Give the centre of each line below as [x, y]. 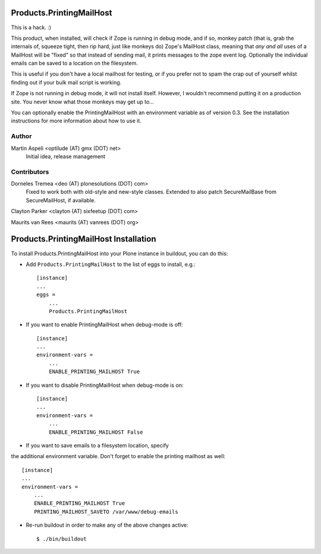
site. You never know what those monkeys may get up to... [82, 102]
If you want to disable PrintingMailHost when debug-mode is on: [105, 385]
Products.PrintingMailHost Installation [84, 239]
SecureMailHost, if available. [61, 200]
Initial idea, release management [66, 156]
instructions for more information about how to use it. [76, 121]
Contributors [30, 171]
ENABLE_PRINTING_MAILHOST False [96, 432]
